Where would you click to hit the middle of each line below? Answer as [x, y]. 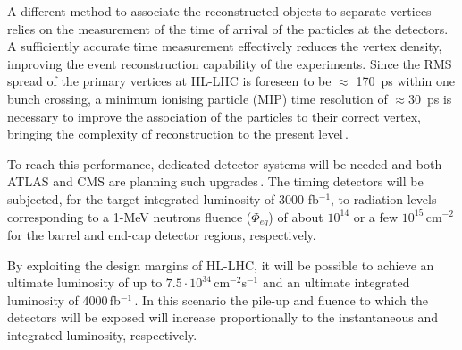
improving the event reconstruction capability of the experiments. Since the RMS [230, 63]
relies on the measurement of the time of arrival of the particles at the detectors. [228, 28]
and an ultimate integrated [336, 282]
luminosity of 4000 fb [64, 299]
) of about [296, 216]
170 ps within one [405, 81]
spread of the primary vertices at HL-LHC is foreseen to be [169, 81]
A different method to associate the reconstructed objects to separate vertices [219, 11]
